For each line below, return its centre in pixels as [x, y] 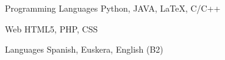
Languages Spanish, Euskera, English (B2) [84, 49]
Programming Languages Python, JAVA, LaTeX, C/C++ [113, 8]
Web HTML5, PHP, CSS [52, 28]
